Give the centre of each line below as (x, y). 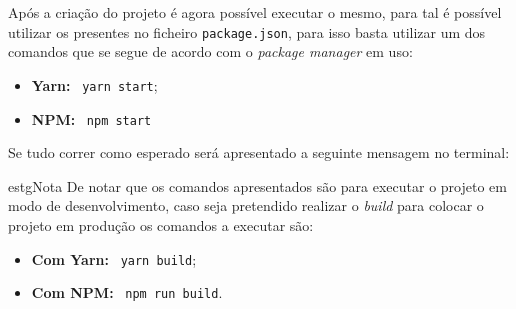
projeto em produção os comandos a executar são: (161, 224)
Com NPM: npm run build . (127, 292)
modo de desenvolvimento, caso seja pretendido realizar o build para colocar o (246, 205)
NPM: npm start (91, 118)
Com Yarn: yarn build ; (114, 258)
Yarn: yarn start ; (94, 84)
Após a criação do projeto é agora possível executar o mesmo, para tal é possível (255, 12)
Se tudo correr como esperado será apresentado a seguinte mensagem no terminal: (259, 152)
